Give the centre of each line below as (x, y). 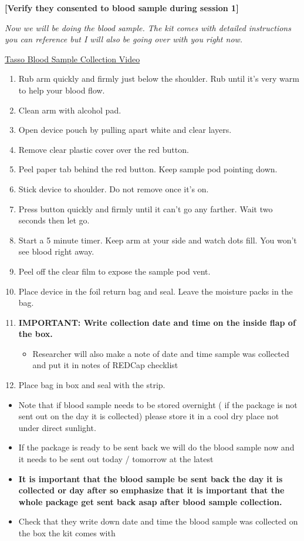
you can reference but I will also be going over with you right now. (124, 39)
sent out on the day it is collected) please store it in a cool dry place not (149, 416)
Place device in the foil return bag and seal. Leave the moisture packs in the (156, 291)
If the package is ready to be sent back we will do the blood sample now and (156, 447)
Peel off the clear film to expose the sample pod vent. (114, 271)
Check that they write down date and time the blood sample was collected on (158, 521)
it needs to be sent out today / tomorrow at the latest (116, 459)
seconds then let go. (54, 220)
